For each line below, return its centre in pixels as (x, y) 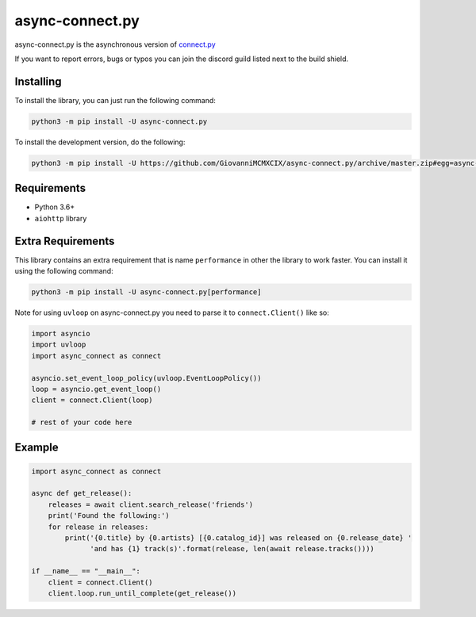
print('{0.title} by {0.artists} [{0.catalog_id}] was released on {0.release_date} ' (238, 538)
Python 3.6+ (55, 207)
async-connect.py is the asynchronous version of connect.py (115, 44)
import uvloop (59, 345)
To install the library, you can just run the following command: (115, 100)
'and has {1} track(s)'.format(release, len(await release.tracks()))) (232, 549)
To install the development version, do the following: (100, 142)
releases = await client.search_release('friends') (151, 504)
